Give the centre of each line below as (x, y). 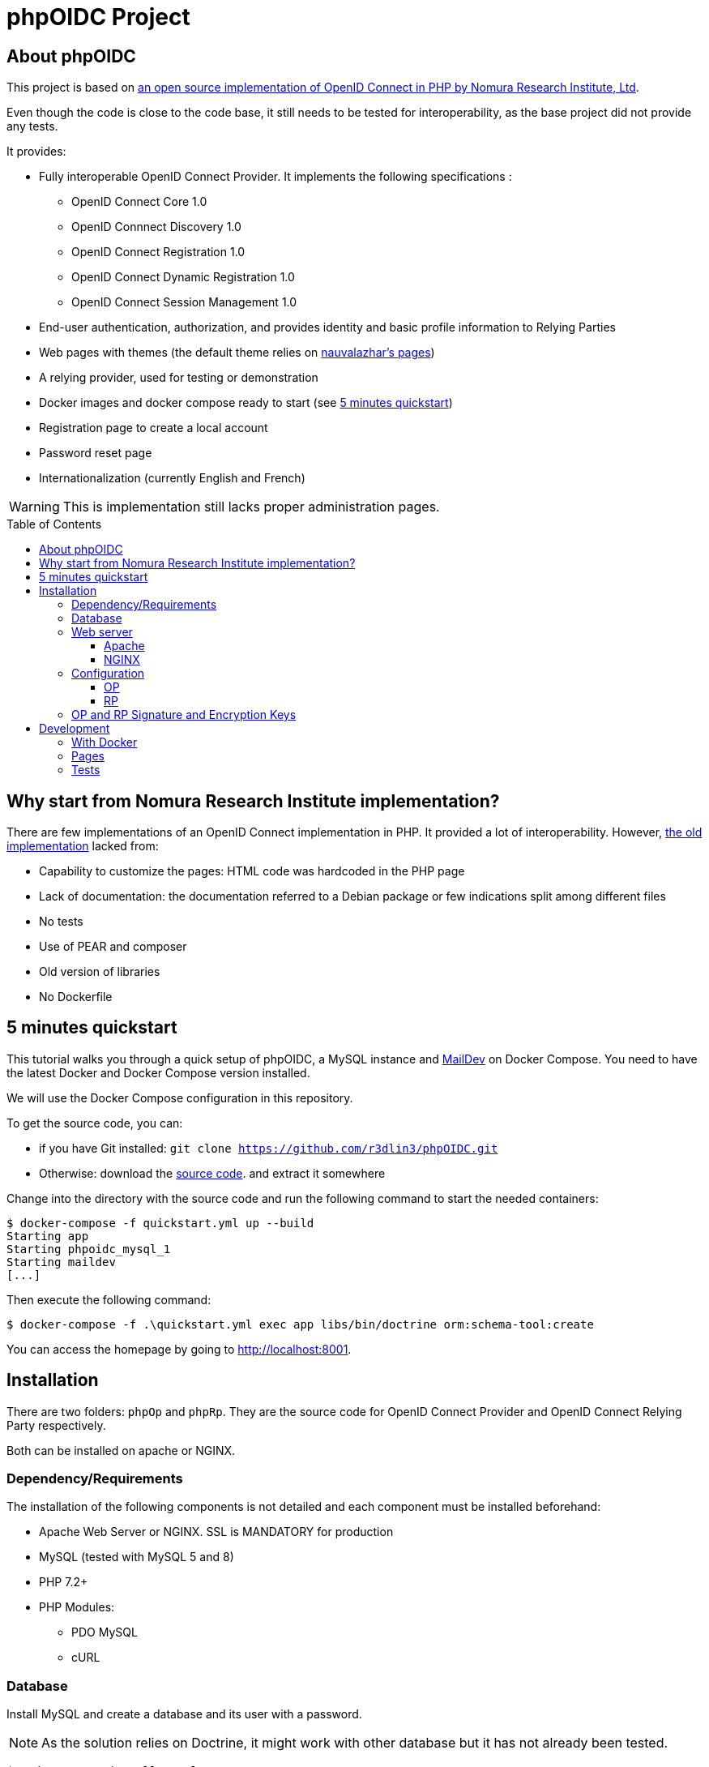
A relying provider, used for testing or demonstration (179, 378)
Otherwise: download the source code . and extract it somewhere (212, 1173)
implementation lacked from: (83, 846)
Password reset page (96, 453)
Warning (34, 507)
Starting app (48, 1236)
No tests (61, 922)
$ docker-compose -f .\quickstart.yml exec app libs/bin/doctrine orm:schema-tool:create (300, 1324)
